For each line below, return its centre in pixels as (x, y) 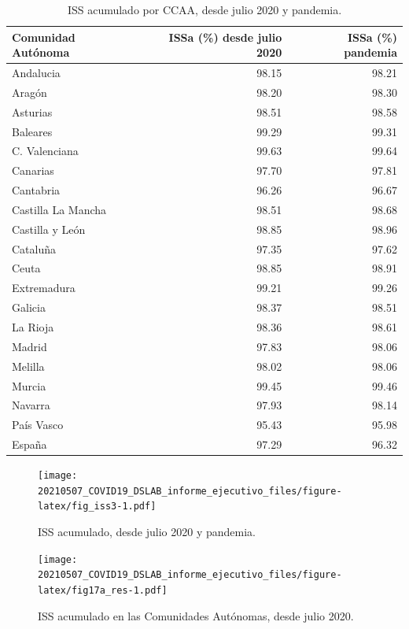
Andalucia (36, 73)
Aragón (29, 92)
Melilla (28, 366)
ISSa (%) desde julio (225, 37)
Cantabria (36, 190)
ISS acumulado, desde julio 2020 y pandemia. (147, 532)
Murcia (29, 385)
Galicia (29, 307)
